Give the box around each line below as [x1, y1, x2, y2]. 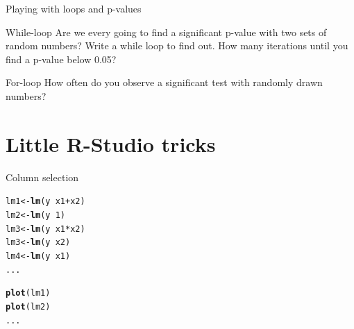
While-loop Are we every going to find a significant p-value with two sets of [6, 24, 327, 39]
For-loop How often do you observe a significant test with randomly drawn [6, 75, 323, 90]
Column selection [6, 169, 79, 184]
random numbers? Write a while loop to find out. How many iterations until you [6, 38, 348, 53]
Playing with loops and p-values [6, 1, 142, 15]
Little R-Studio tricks [6, 129, 216, 158]
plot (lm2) [6, 301, 51, 312]
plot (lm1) [6, 288, 51, 298]
